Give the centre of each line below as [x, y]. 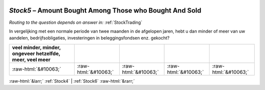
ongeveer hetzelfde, [36, 54]
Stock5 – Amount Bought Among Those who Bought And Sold [105, 10]
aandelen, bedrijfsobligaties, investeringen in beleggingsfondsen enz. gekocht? [89, 38]
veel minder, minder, [36, 47]
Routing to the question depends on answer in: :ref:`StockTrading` [76, 22]
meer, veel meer [31, 59]
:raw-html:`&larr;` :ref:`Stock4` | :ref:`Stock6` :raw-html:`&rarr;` [72, 81]
